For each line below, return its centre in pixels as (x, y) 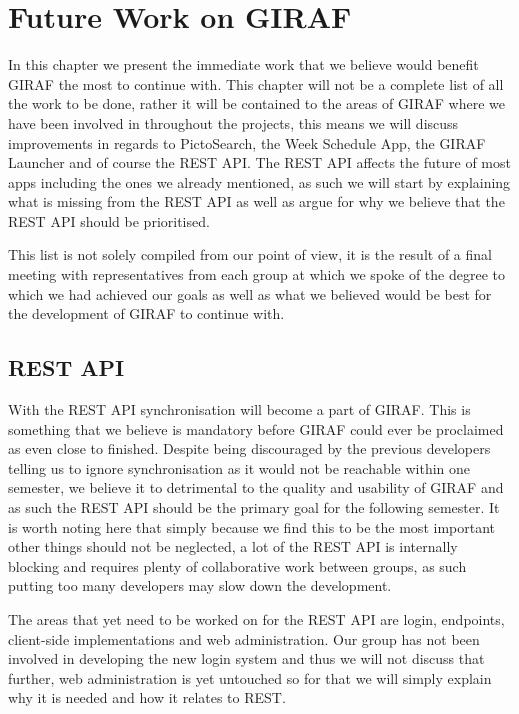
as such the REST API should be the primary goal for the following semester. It (254, 507)
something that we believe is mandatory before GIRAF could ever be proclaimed (256, 428)
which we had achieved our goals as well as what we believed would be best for (250, 293)
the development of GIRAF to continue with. (146, 313)
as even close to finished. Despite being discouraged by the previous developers (249, 448)
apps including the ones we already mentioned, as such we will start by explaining (259, 181)
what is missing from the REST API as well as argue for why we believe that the (256, 201)
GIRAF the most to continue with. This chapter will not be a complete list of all (256, 83)
